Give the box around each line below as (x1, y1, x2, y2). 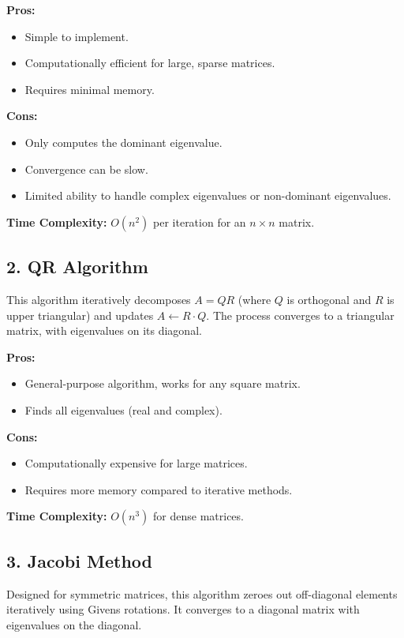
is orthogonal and (286, 291, 372, 307)
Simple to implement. (24, 28, 129, 44)
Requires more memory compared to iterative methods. (24, 481, 293, 497)
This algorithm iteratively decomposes (6, 291, 191, 307)
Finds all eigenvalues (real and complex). (24, 401, 223, 418)
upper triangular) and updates (6, 306, 154, 323)
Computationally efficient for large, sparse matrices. (24, 54, 275, 71)
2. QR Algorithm (6, 254, 148, 279)
